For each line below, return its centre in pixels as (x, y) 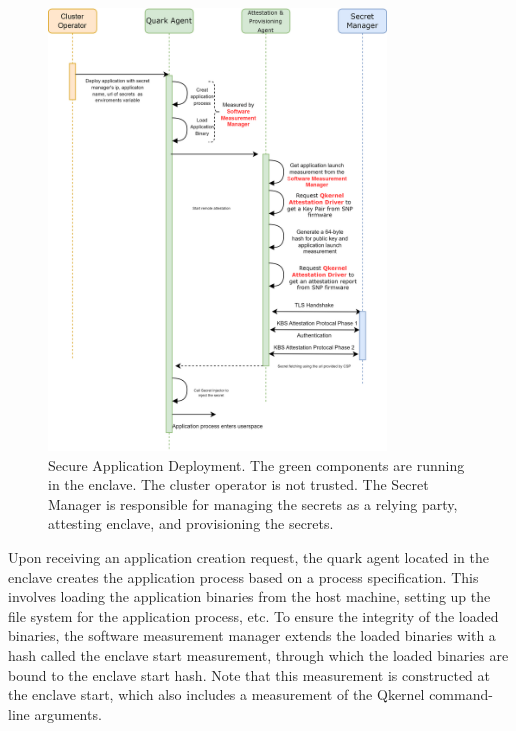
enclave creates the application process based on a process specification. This (243, 576)
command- (461, 694)
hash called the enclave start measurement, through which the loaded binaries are (258, 654)
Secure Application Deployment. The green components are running (256, 464)
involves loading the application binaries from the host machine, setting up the (249, 596)
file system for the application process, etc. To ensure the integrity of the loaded (253, 615)
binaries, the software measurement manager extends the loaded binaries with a (252, 635)
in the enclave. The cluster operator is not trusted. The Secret (238, 484)
